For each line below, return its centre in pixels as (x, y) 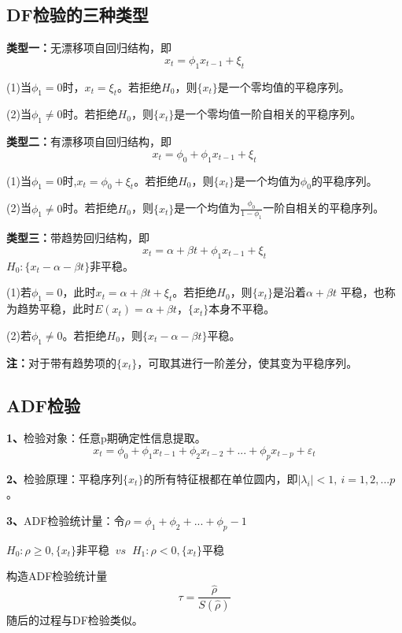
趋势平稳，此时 (55, 309)
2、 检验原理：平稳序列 (65, 478)
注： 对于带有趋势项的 (61, 362)
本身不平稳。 (242, 309)
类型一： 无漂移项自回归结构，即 (89, 48)
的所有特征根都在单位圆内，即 (221, 478)
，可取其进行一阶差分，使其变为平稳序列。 (247, 362)
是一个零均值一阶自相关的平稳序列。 (268, 114)
